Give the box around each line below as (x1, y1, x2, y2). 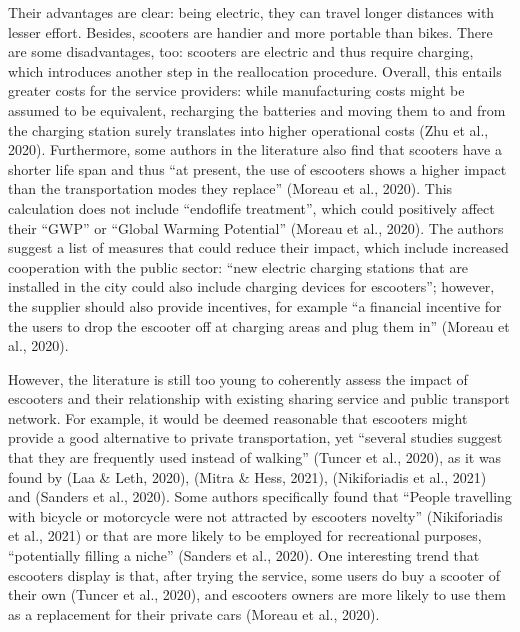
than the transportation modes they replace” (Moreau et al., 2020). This (8, 178, 453, 199)
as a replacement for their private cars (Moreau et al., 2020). (8, 603, 380, 624)
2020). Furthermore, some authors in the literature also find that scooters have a (8, 139, 502, 160)
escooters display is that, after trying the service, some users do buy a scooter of (8, 564, 501, 585)
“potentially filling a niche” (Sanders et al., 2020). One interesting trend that (8, 545, 480, 566)
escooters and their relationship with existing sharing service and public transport (8, 388, 510, 409)
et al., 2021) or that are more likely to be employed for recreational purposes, (8, 525, 482, 546)
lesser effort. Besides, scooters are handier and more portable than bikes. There (8, 21, 493, 42)
